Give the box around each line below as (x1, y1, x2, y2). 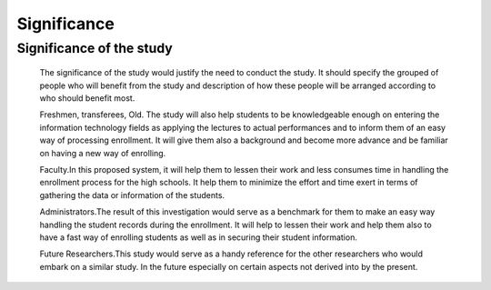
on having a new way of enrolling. (39, 147, 166, 158)
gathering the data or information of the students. (39, 189, 225, 200)
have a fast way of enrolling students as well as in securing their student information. (39, 232, 358, 243)
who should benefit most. (39, 92, 135, 104)
